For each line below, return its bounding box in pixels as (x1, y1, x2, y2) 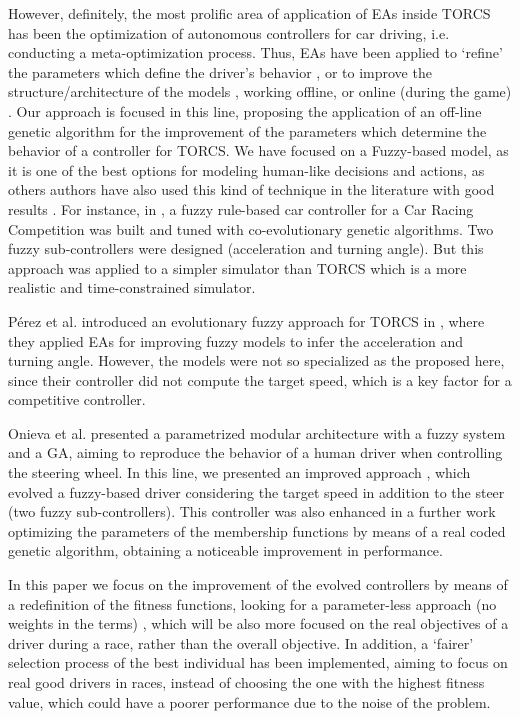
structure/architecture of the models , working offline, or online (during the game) (8, 81, 512, 102)
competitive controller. (8, 389, 146, 410)
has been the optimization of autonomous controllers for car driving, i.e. (8, 22, 450, 43)
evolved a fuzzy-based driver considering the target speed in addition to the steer (8, 481, 505, 502)
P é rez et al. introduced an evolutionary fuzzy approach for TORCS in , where (8, 310, 485, 331)
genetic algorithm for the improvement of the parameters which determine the (8, 120, 487, 141)
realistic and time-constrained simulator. (8, 277, 256, 298)
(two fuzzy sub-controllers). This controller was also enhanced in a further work (8, 501, 496, 522)
